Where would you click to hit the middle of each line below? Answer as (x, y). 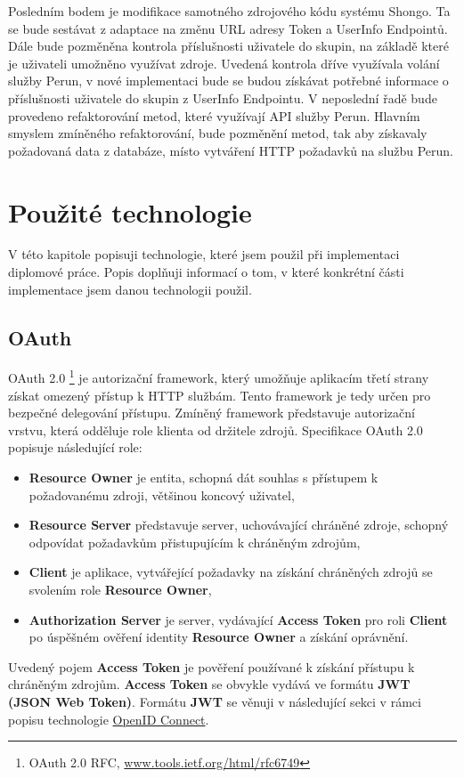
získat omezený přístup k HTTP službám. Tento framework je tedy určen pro (220, 395)
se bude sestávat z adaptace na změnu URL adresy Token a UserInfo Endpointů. (228, 28)
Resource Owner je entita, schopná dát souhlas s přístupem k (204, 478)
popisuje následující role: (75, 447)
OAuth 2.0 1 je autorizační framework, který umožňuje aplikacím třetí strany (219, 377)
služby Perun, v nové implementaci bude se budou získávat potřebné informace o (228, 81)
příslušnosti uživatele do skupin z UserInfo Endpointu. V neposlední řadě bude (223, 97)
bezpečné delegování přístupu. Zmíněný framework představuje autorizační (212, 413)
